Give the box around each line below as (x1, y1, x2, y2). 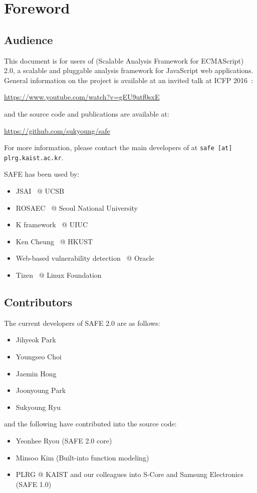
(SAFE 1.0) (16, 478, 52, 489)
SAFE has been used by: (4, 169, 80, 179)
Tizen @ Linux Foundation (16, 270, 102, 280)
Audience (4, 32, 53, 47)
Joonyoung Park (16, 385, 66, 395)
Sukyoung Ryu (16, 401, 61, 412)
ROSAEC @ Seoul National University (16, 202, 138, 213)
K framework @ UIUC (16, 219, 88, 230)
